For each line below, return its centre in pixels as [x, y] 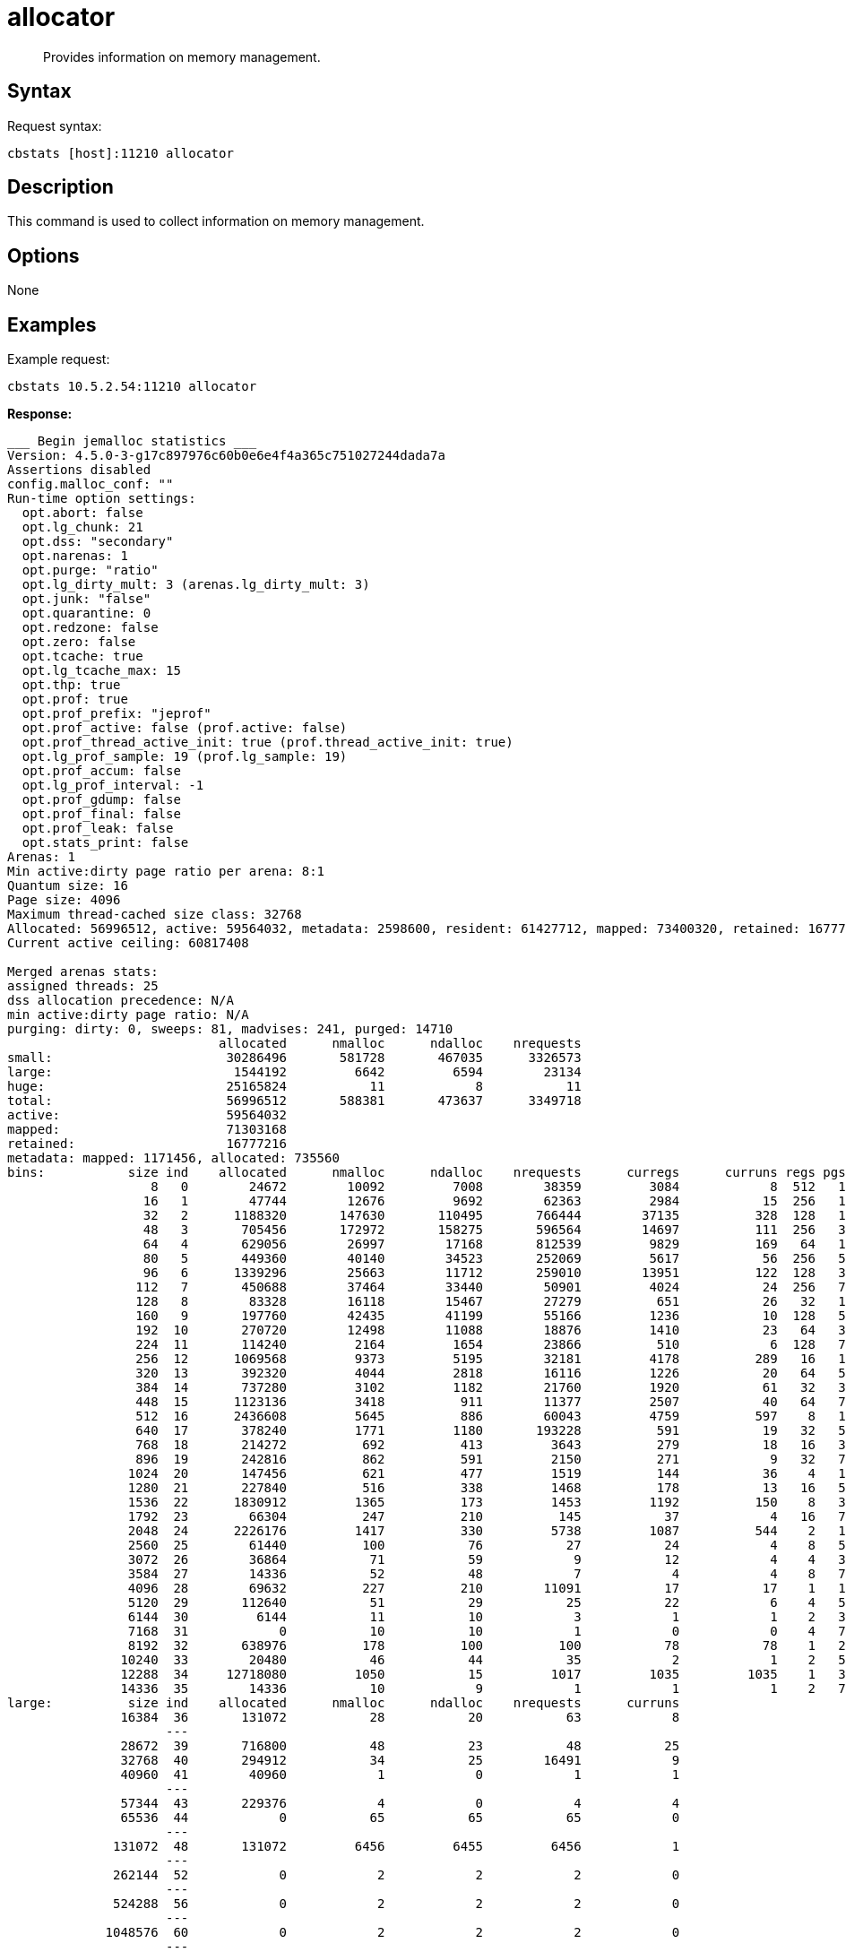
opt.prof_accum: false [101, 771]
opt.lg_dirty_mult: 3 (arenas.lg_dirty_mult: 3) [196, 585]
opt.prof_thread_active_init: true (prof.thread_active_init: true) [268, 743]
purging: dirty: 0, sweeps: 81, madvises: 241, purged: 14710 [230, 1029]
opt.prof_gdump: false [101, 800]
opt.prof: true [75, 700]
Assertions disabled [79, 470]
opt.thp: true [71, 685]
